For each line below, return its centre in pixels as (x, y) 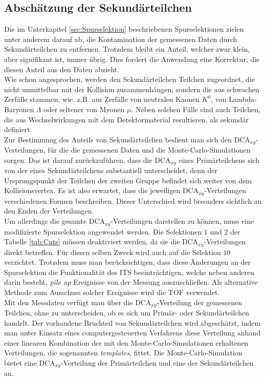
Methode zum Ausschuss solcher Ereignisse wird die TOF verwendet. (112, 292)
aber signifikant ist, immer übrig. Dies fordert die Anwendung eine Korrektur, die (132, 59)
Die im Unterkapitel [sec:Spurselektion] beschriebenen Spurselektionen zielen (124, 29)
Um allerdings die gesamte (46, 221)
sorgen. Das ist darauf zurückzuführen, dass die (78, 160)
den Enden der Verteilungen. (49, 211)
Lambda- (243, 99)
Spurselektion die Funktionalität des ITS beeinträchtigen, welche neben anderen (129, 272)
